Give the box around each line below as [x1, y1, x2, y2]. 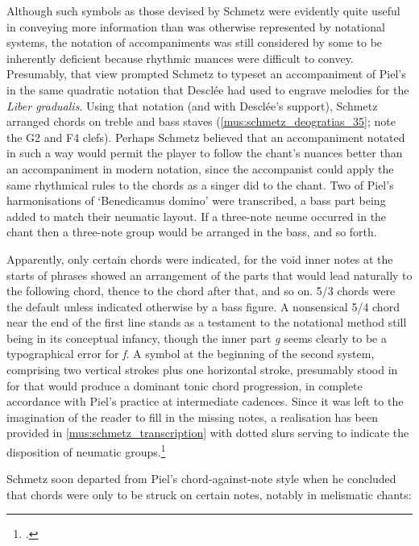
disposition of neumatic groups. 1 [6, 441, 166, 460]
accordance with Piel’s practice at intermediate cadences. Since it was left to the [6, 393, 404, 410]
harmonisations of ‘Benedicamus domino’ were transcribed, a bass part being [6, 192, 386, 209]
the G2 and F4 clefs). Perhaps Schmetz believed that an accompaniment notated [6, 128, 405, 145]
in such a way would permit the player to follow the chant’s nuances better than [6, 144, 403, 161]
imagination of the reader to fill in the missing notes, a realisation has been [6, 408, 378, 425]
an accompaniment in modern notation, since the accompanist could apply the [6, 160, 394, 177]
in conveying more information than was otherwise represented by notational [6, 18, 385, 35]
